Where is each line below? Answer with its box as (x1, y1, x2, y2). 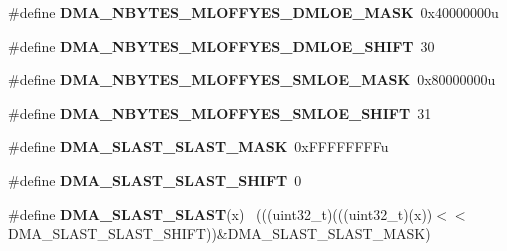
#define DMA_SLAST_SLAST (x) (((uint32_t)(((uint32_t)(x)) (8, 203, 433, 224)
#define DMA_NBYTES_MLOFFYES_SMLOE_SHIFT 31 (8, 102, 432, 123)
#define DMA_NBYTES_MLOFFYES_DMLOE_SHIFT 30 (8, 35, 435, 56)
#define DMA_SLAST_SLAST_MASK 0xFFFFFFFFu (8, 136, 389, 157)
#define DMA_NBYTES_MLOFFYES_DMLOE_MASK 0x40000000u (8, 2, 499, 22)
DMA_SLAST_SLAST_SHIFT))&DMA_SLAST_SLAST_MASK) (8, 223, 431, 244)
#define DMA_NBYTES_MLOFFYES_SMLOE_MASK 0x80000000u (8, 69, 496, 90)
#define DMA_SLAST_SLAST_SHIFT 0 (8, 169, 302, 190)
